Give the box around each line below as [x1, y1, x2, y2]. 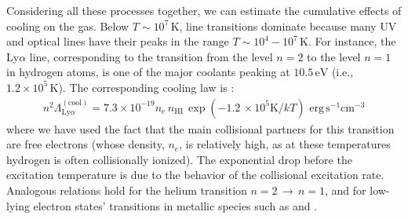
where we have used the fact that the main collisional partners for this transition [6, 120, 395, 137]
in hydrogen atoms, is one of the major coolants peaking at [6, 64, 290, 80]
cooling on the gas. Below [6, 17, 129, 34]
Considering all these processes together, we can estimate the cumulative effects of [6, 2, 402, 18]
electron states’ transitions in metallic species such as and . [33, 197, 318, 214]
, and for [325, 181, 366, 198]
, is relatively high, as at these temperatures [179, 136, 391, 152]
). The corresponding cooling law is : [58, 78, 235, 95]
